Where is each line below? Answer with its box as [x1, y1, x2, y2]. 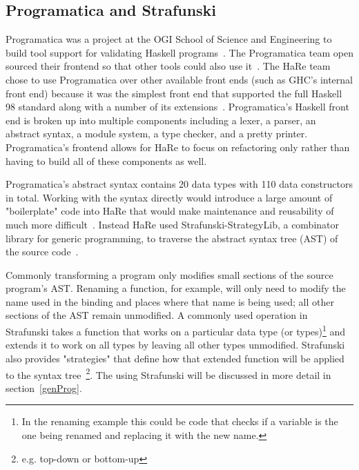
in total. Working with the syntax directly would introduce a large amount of [6, 190, 333, 204]
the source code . [6, 244, 79, 259]
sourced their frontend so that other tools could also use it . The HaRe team [6, 59, 331, 73]
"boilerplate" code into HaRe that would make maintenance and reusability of [6, 204, 334, 218]
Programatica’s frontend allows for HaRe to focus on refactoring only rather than [6, 139, 350, 154]
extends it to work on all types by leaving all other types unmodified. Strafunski [6, 337, 345, 352]
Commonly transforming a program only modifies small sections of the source [6, 267, 333, 282]
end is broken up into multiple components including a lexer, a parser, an [6, 112, 316, 127]
